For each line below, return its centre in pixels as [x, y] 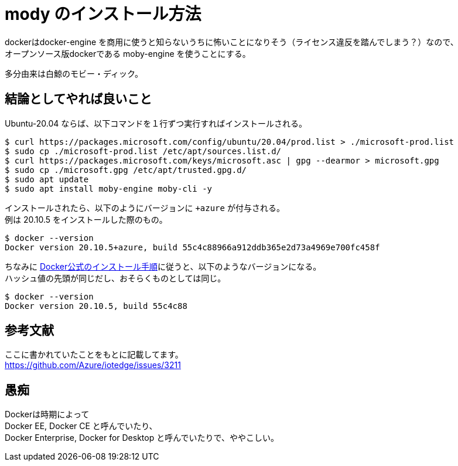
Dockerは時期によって [47, 414]
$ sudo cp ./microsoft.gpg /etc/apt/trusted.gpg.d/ [126, 170]
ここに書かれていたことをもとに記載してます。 [94, 355]
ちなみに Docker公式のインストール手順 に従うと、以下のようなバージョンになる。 [163, 266]
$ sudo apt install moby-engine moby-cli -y [109, 188]
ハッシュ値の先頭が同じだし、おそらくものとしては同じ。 [115, 278]
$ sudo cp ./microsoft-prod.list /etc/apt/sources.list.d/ [143, 151]
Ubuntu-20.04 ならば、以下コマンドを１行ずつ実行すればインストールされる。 [156, 123]
